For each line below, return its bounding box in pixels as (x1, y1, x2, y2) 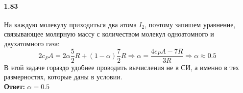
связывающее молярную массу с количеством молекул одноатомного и (4, 29, 214, 39)
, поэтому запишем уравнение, (145, 19, 236, 29)
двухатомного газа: (4, 38, 60, 48)
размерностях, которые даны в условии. (4, 72, 122, 82)
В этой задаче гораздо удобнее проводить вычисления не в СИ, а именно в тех (4, 62, 239, 72)
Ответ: (4, 81, 25, 91)
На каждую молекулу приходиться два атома (4, 19, 137, 29)
